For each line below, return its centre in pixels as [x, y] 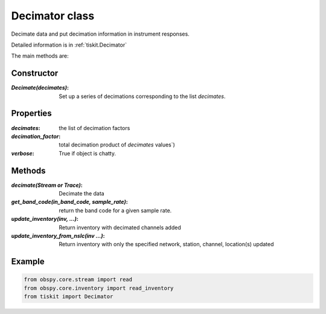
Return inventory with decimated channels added [120, 227]
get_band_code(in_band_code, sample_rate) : [69, 202]
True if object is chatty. [88, 153]
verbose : [23, 153]
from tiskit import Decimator [69, 297]
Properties [31, 113]
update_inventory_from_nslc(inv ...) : [58, 235]
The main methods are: [40, 56]
